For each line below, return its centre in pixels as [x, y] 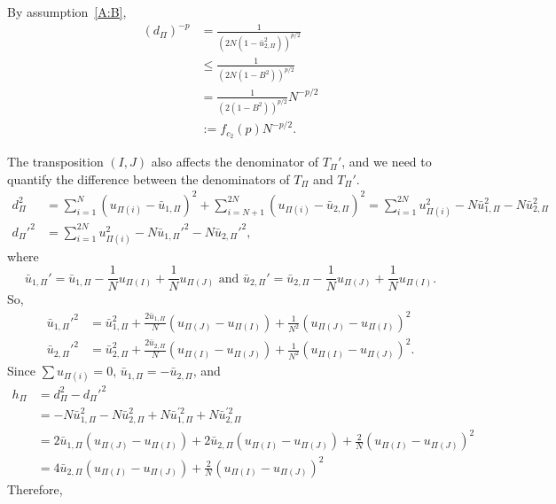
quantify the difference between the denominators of [149, 178]
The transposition [55, 162]
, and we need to [387, 162]
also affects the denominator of [235, 162]
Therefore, [35, 488]
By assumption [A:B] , [67, 12]
